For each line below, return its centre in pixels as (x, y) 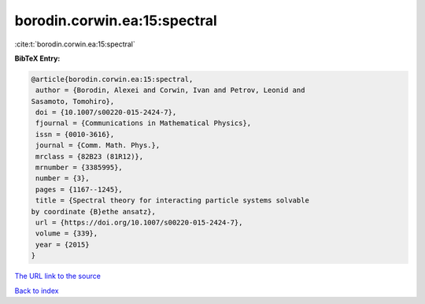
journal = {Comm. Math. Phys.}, (98, 145)
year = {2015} (63, 245)
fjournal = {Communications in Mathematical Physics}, (144, 123)
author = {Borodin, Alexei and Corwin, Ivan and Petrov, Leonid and (170, 90)
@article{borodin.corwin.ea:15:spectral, (112, 79)
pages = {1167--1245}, (79, 189)
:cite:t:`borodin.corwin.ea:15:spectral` (75, 44)
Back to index (37, 291)
